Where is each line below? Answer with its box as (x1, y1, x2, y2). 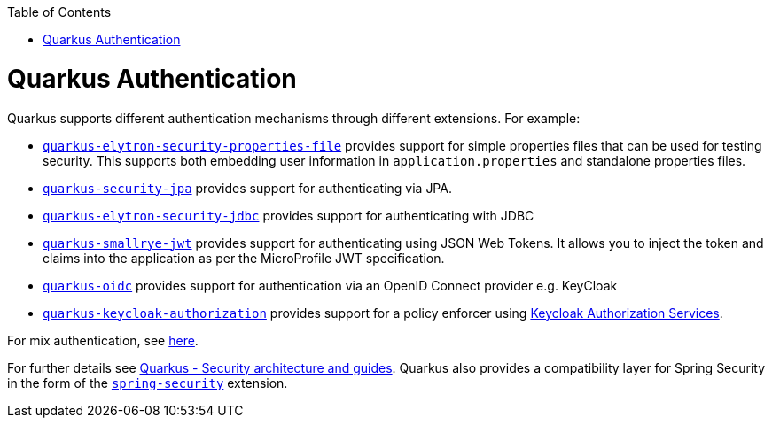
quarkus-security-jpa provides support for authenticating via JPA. (43, 180, 452, 196)
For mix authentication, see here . (7, 332, 199, 348)
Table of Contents (7, 4, 112, 19)
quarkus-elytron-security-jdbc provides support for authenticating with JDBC (43, 207, 534, 223)
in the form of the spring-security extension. (7, 375, 288, 390)
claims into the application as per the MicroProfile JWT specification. (43, 250, 445, 266)
